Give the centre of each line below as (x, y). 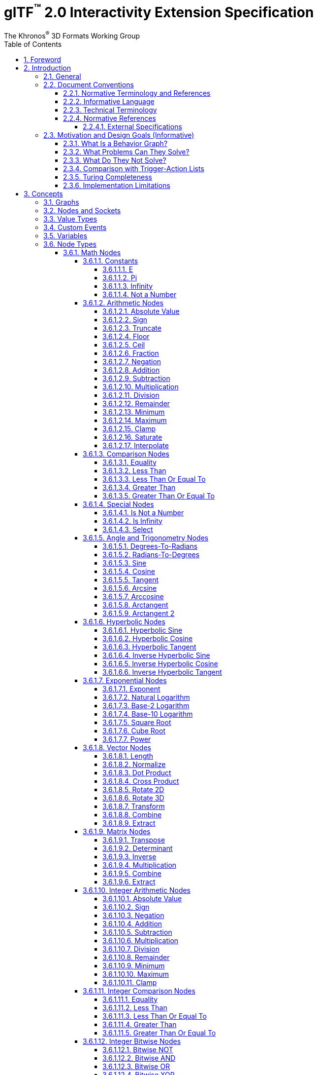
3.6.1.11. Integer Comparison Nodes (139, 991)
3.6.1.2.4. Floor (126, 336)
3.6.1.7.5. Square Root (137, 722)
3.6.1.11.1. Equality (130, 999)
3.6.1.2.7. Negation (132, 361)
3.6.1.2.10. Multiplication (141, 386)
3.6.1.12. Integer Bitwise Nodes (132, 1041)
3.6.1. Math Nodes (92, 252)
